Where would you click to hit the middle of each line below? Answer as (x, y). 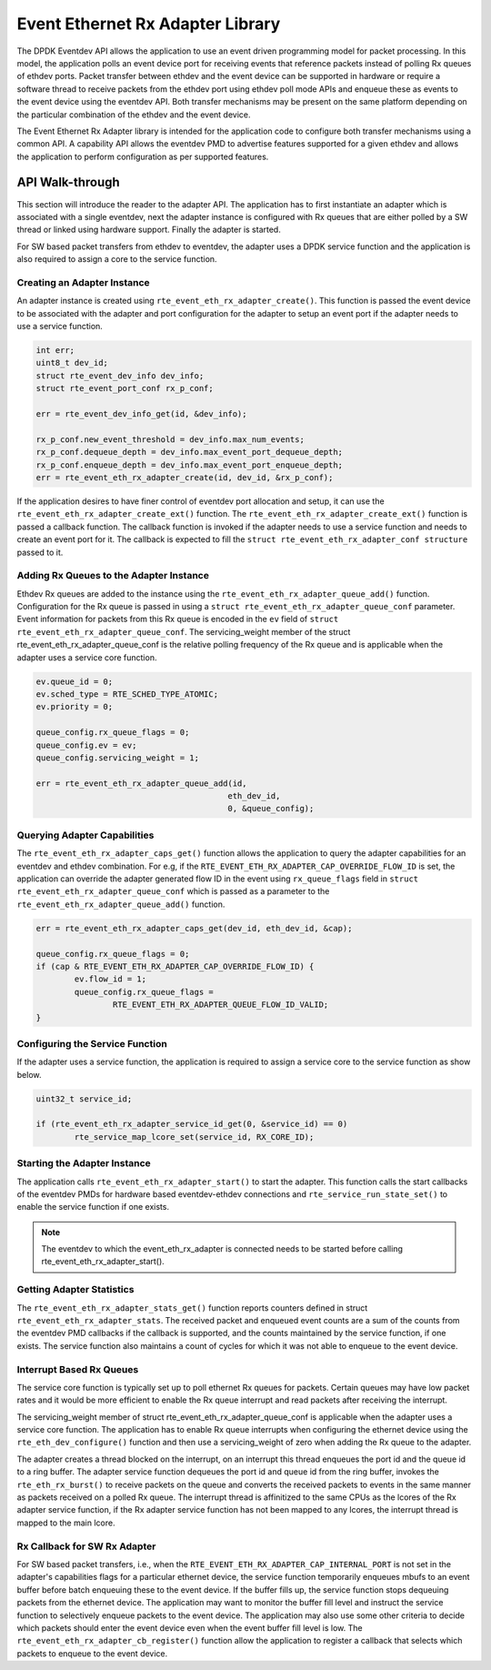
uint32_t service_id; (84, 1099)
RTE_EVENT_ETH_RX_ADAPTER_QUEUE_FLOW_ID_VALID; (220, 1005)
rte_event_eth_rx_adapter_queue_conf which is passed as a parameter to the (173, 891)
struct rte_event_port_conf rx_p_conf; (125, 388)
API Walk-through (68, 182)
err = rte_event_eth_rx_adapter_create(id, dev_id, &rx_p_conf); (185, 477)
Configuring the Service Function (92, 1043)
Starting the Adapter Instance (84, 1163)
